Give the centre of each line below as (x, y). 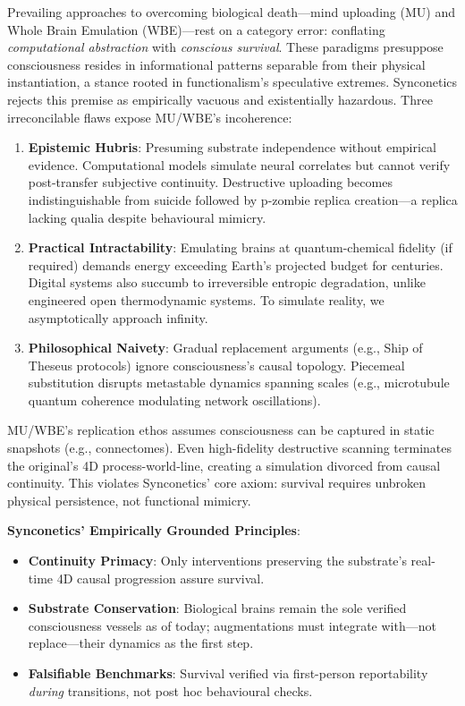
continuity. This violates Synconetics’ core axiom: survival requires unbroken (217, 483)
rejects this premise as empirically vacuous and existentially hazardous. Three (220, 99)
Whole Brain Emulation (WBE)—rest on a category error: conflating (196, 29)
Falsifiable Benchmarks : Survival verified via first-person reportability (228, 673)
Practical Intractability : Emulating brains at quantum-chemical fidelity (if (240, 247)
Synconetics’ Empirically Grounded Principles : (154, 530)
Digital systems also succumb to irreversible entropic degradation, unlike (227, 282)
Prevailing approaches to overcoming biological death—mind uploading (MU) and (231, 12)
